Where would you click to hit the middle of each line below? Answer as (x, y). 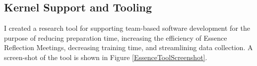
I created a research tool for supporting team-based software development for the (127, 28)
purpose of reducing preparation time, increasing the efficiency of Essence (116, 37)
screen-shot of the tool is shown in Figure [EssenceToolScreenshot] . (106, 57)
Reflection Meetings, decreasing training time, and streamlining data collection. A (128, 47)
